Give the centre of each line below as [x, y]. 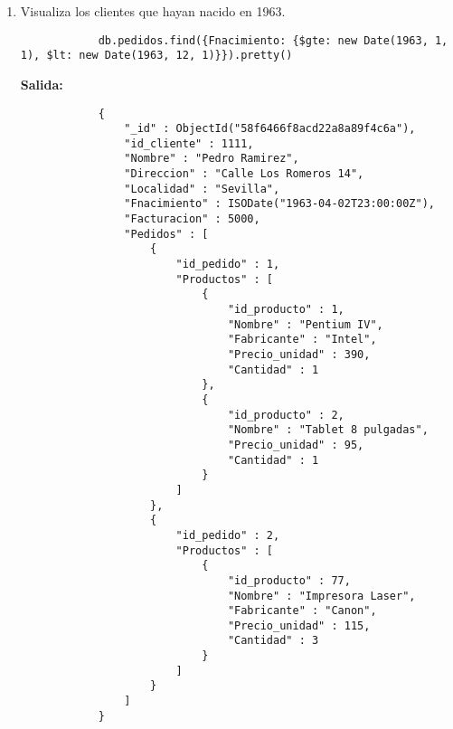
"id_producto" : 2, [286, 415]
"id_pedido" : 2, [228, 535]
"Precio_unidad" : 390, [299, 355]
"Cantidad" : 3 [273, 641]
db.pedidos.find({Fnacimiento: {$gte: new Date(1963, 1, [273, 40]
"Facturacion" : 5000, [192, 219]
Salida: [42, 84]
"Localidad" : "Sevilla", [202, 189]
